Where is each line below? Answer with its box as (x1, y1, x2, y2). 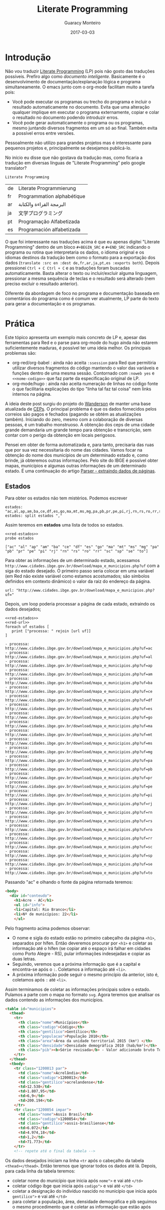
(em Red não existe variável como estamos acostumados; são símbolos (5, 573, 150, 579)
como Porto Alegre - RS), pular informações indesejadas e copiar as (12, 950, 151, 956)
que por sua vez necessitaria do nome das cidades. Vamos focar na (5, 447, 142, 453)
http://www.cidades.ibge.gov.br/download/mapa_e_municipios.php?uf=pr (5, 776, 153, 781)
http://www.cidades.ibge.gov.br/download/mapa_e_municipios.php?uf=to (5, 870, 153, 875)
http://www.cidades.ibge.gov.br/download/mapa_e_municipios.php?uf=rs (5, 819, 153, 824)
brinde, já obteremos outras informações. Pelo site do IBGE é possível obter (5, 457, 159, 463)
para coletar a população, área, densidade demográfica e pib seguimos (12, 1198, 157, 1205)
